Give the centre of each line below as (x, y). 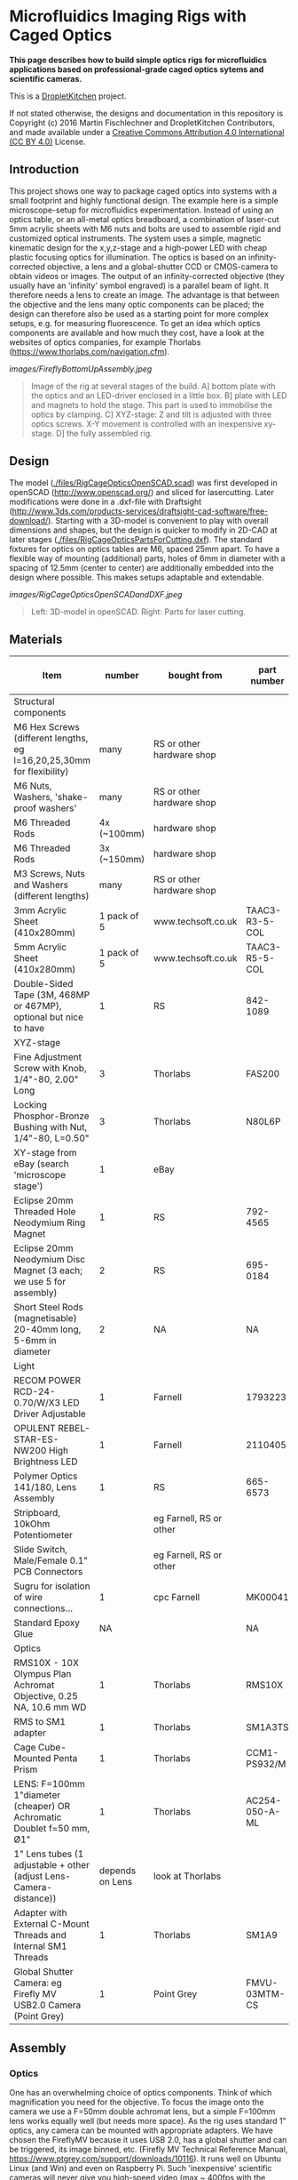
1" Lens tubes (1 (49, 1854)
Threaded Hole (45, 1212)
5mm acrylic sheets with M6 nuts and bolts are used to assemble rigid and (145, 228)
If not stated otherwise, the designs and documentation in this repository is (146, 113)
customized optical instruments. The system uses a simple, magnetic (135, 238)
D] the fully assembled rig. (104, 433)
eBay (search (41, 1164)
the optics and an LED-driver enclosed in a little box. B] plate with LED (159, 395)
